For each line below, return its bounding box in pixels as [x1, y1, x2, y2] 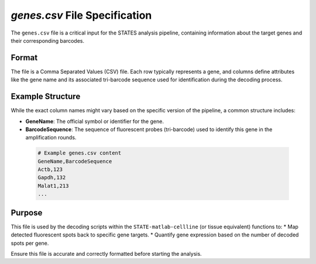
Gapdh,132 [37, 174, 66, 181]
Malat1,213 [37, 182, 69, 189]
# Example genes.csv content [37, 150, 122, 156]
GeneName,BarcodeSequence [37, 158, 112, 164]
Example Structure [11, 91, 81, 102]
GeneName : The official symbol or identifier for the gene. [25, 118, 164, 125]
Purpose [11, 208, 43, 218]
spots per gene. [11, 239, 49, 246]
